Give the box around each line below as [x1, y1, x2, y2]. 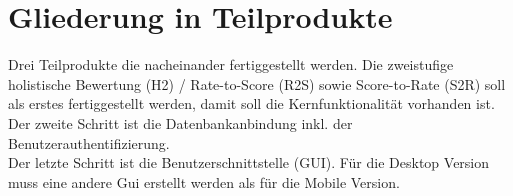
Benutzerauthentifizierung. [8, 132, 170, 153]
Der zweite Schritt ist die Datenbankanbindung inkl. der [8, 112, 353, 133]
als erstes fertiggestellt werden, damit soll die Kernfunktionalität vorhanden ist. [8, 93, 495, 114]
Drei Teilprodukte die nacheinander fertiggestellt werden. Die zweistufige [8, 54, 454, 75]
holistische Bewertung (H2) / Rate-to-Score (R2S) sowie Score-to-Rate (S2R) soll [8, 73, 506, 94]
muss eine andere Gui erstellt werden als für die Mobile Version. [8, 171, 400, 192]
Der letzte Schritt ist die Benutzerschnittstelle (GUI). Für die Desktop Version [8, 152, 490, 173]
